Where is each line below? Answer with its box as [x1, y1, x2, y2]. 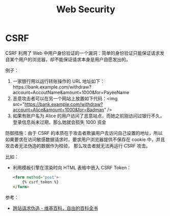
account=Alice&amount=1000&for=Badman [12, 106, 105, 113]
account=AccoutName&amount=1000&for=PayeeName [12, 89, 129, 95]
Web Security [56, 4, 116, 15]
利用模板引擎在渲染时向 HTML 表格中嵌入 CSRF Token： [12, 164, 132, 170]
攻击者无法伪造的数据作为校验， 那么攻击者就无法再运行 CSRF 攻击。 [5, 142, 151, 149]
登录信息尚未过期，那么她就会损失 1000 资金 [12, 119, 106, 125]
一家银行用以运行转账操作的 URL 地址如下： [12, 78, 105, 84]
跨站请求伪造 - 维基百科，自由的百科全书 [12, 205, 99, 211]
